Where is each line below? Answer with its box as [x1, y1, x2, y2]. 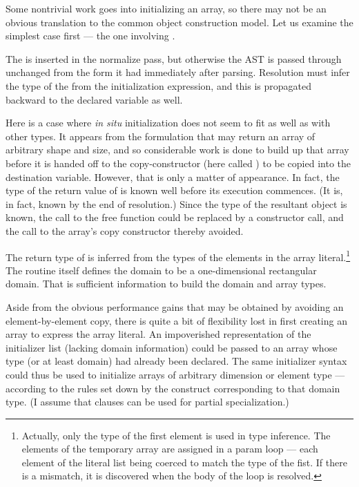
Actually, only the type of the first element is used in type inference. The [21, 428, 331, 442]
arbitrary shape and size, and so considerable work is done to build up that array [6, 142, 349, 157]
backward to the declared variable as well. [6, 92, 183, 106]
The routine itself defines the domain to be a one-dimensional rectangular [6, 262, 317, 277]
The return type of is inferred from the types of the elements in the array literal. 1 [6, 247, 351, 264]
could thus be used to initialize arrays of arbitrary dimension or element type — [6, 367, 345, 381]
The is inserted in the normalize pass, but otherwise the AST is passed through [6, 51, 342, 66]
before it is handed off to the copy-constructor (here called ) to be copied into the [6, 155, 351, 170]
